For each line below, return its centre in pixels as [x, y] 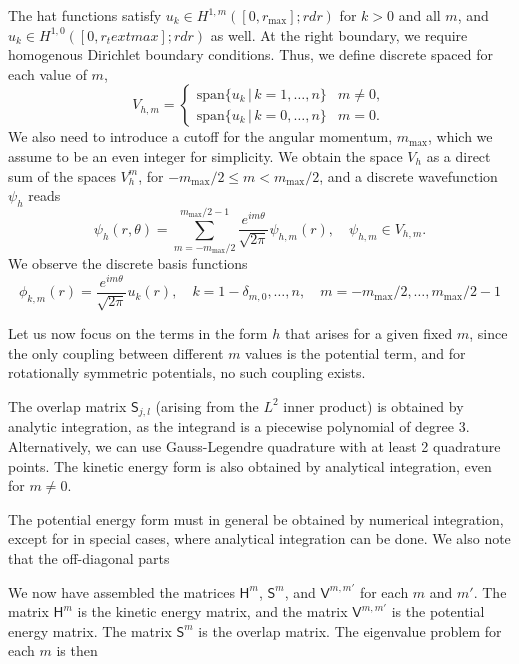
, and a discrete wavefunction [408, 175]
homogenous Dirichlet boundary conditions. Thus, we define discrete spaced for [250, 54]
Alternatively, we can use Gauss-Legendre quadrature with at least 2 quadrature [254, 446]
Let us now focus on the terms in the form [138, 333]
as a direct [458, 155]
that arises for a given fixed [368, 333]
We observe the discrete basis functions [128, 263]
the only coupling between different [116, 352]
